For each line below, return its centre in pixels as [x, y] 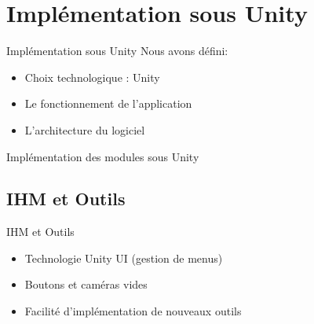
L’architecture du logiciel [85, 129]
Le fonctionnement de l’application [108, 103]
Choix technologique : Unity [92, 77]
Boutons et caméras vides [86, 284]
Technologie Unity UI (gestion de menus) [124, 258]
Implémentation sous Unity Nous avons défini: [117, 51]
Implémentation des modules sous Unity [103, 156]
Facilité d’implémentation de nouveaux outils [133, 311]
